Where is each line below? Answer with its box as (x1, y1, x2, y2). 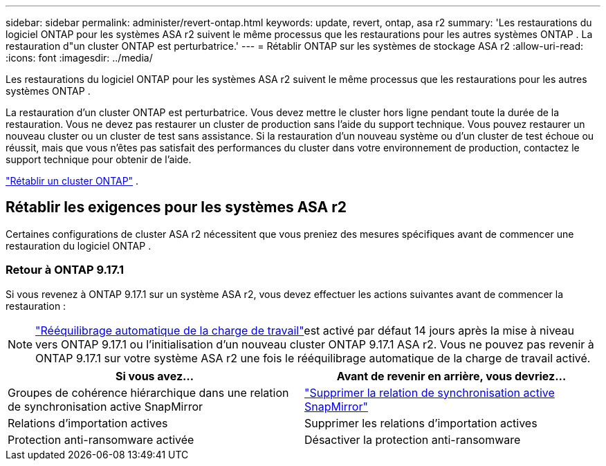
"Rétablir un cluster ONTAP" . (6, 175, 139, 187)
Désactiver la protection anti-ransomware (304, 432, 521, 447)
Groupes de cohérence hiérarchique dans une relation (8, 385, 289, 400)
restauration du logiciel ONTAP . (6, 239, 151, 252)
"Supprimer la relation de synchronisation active (304, 385, 555, 400)
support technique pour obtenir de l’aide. (6, 153, 192, 165)
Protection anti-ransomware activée (8, 432, 194, 447)
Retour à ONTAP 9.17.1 (6, 263, 125, 277)
